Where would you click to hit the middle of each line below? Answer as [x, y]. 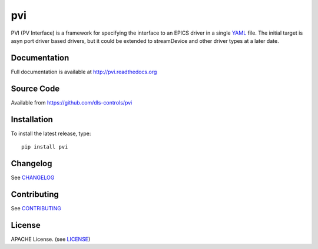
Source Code [35, 88]
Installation [32, 120]
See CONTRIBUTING [36, 208]
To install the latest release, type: [51, 133]
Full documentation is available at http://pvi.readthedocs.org [84, 72]
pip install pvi [45, 147]
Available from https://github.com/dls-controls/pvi [72, 102]
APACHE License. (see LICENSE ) [51, 239]
